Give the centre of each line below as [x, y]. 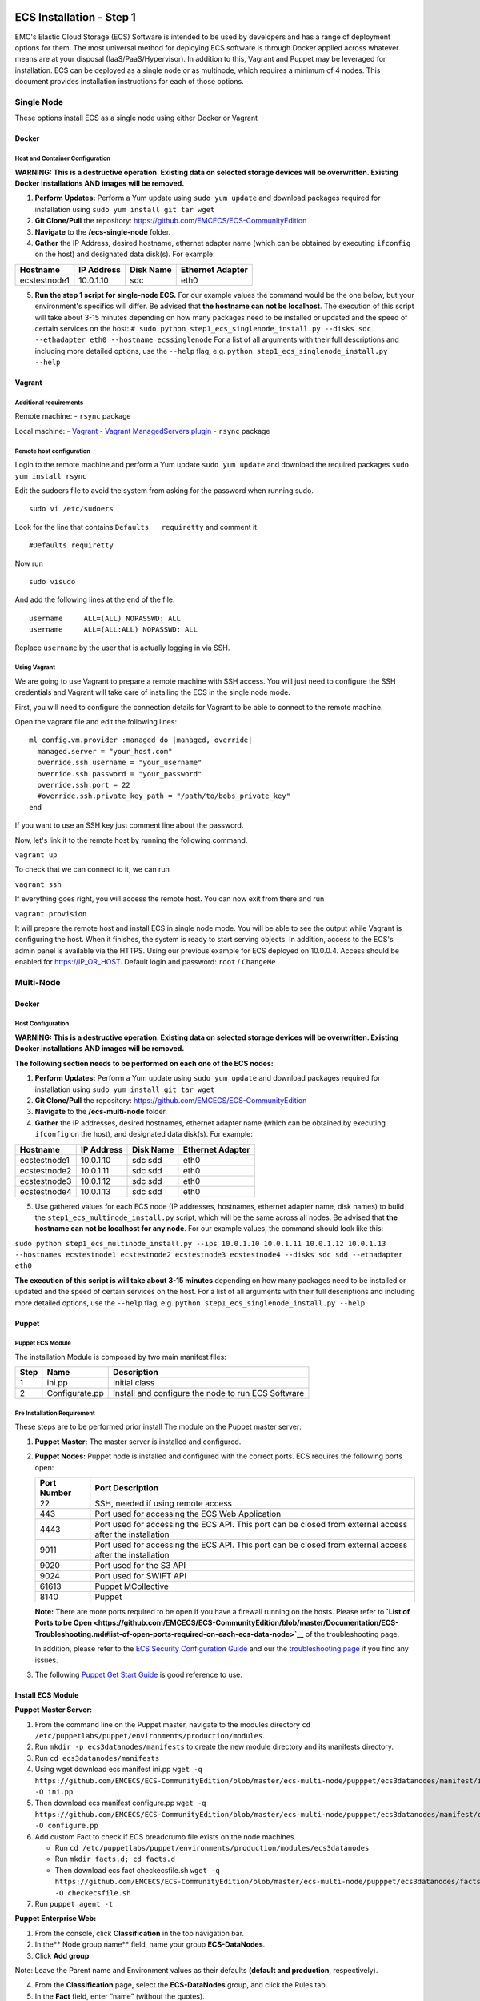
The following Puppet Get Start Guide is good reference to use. [139, 1674]
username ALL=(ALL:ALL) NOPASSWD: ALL [114, 630]
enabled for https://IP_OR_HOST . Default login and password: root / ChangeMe [145, 962]
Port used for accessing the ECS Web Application [188, 1514]
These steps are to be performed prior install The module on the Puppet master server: [158, 1427]
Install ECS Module [47, 1695]
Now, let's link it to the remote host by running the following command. [131, 840]
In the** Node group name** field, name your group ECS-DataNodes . [150, 1944]
